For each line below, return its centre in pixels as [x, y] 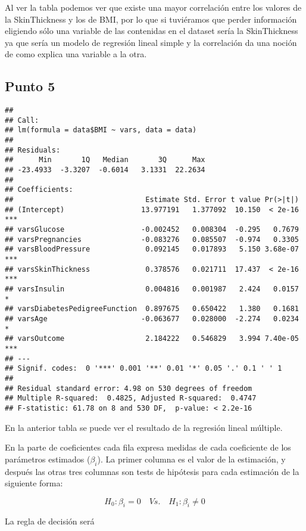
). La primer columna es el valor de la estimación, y [191, 459]
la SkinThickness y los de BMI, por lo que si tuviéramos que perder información [151, 19]
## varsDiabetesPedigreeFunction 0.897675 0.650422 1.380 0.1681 [152, 309]
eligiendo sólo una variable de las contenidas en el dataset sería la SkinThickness [152, 31]
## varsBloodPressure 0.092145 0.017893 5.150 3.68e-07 [152, 249]
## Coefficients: [39, 190]
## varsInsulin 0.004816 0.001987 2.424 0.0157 [152, 289]
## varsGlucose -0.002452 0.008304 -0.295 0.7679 [152, 230]
